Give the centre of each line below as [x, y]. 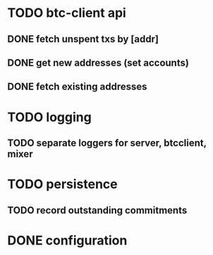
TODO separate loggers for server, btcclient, [107, 143]
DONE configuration [67, 240]
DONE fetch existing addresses [77, 87]
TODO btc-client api [67, 13]
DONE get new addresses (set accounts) [98, 62]
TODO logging [49, 117]
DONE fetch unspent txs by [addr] [83, 39]
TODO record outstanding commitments [97, 210]
